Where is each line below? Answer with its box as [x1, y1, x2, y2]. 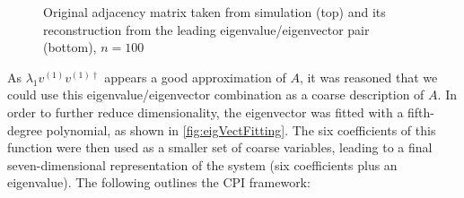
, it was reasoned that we [299, 67, 438, 86]
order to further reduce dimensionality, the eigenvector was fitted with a [7, 102, 404, 121]
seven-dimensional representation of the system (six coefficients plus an [7, 155, 398, 174]
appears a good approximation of [104, 67, 286, 86]
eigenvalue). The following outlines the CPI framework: [7, 173, 311, 192]
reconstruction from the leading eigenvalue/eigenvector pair [43, 20, 370, 39]
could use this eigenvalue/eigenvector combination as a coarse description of [7, 85, 425, 104]
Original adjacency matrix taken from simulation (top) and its [43, 3, 386, 21]
